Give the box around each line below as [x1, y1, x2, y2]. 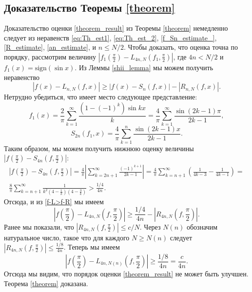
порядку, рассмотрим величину [4, 51, 97, 61]
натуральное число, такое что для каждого [4, 232, 130, 242]
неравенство [4, 72, 40, 82]
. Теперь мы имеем [63, 242, 120, 252]
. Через [139, 221, 161, 232]
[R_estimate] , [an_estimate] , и [4, 42, 97, 52]
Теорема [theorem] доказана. [4, 278, 88, 288]
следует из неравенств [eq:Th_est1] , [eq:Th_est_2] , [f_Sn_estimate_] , [4, 32, 217, 42]
